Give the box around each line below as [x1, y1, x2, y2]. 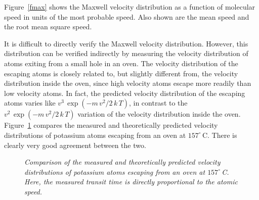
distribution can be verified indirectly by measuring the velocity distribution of [4, 48, 248, 59]
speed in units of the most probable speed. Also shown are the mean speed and [4, 11, 249, 22]
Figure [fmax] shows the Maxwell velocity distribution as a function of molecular [4, 2, 255, 12]
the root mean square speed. [4, 21, 92, 32]
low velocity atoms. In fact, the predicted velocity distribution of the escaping [4, 87, 245, 98]
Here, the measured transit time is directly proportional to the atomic [24, 176, 238, 187]
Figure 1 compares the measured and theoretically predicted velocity [4, 120, 218, 130]
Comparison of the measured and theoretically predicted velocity [24, 157, 221, 167]
